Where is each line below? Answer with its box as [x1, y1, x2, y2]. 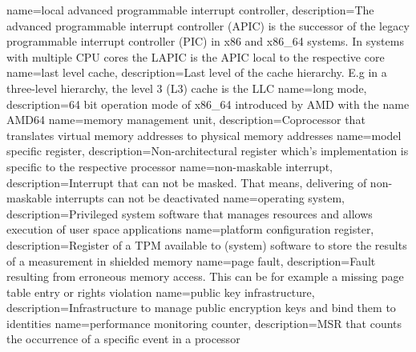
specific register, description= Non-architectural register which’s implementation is [6, 142, 409, 159]
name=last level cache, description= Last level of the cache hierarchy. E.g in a [6, 64, 387, 81]
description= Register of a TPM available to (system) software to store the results [6, 236, 407, 253]
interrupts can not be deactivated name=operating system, [55, 190, 345, 206]
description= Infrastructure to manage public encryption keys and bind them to [6, 299, 396, 316]
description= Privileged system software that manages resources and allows [6, 205, 373, 222]
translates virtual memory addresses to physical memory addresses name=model [6, 126, 402, 143]
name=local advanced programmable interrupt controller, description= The [6, 2, 374, 18]
